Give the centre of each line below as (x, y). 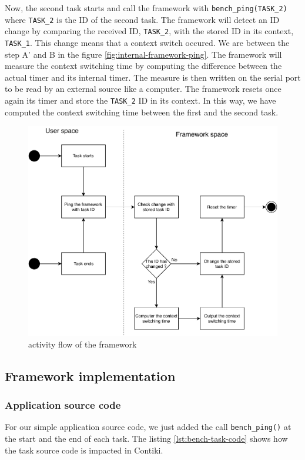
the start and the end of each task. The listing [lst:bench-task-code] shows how (146, 439)
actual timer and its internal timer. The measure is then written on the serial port (153, 77)
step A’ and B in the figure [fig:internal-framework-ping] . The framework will (143, 54)
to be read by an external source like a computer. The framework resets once (143, 89)
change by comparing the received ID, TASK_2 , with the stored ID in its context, (149, 31)
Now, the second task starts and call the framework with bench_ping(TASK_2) (146, 8)
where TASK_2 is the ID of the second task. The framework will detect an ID (142, 19)
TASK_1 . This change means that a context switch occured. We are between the (147, 42)
